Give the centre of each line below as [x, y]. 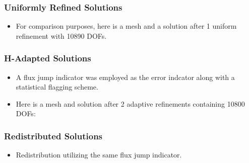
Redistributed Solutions [53, 136]
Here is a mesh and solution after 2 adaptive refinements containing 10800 [130, 103]
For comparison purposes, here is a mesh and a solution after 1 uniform [126, 26]
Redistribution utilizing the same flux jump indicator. [99, 155]
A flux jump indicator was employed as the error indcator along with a [125, 77]
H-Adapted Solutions [48, 58]
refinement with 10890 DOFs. [61, 35]
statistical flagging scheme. [57, 87]
